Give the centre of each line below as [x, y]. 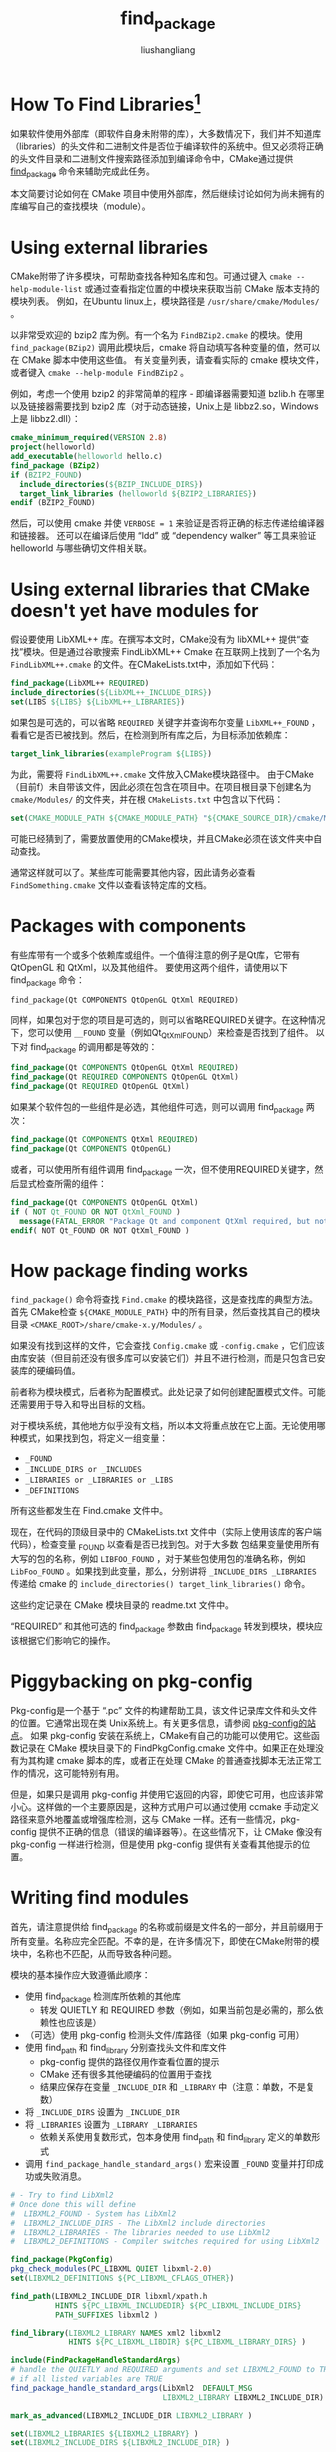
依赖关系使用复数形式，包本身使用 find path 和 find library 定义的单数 [175, 2138]
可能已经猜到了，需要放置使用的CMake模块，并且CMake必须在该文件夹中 [162, 838]
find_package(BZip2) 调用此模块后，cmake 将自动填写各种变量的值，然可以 [165, 348]
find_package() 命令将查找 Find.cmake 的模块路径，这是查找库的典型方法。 [164, 1299]
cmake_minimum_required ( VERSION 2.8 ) [89, 438]
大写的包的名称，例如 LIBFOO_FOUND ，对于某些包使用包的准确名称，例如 [158, 1559]
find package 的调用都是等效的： [93, 1048]
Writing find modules [100, 1898]
